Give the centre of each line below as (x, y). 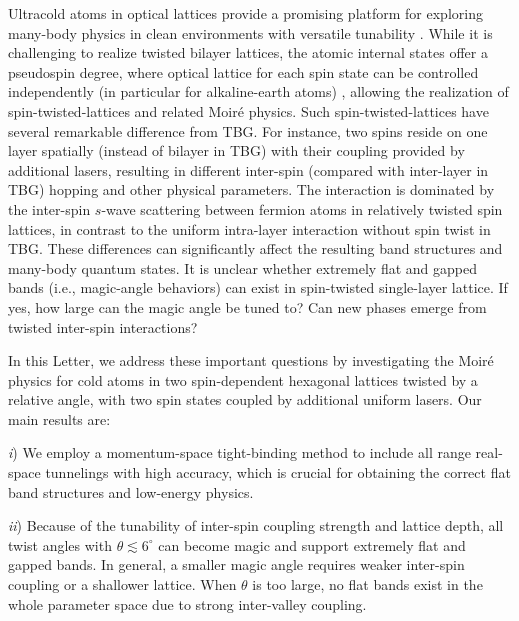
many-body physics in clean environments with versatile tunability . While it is (250, 32)
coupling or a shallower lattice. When (122, 584)
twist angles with (60, 544)
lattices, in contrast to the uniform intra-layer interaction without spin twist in (249, 228)
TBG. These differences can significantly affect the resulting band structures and (255, 248)
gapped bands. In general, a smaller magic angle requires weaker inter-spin (236, 564)
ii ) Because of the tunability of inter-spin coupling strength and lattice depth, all (256, 525)
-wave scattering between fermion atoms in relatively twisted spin (302, 208)
